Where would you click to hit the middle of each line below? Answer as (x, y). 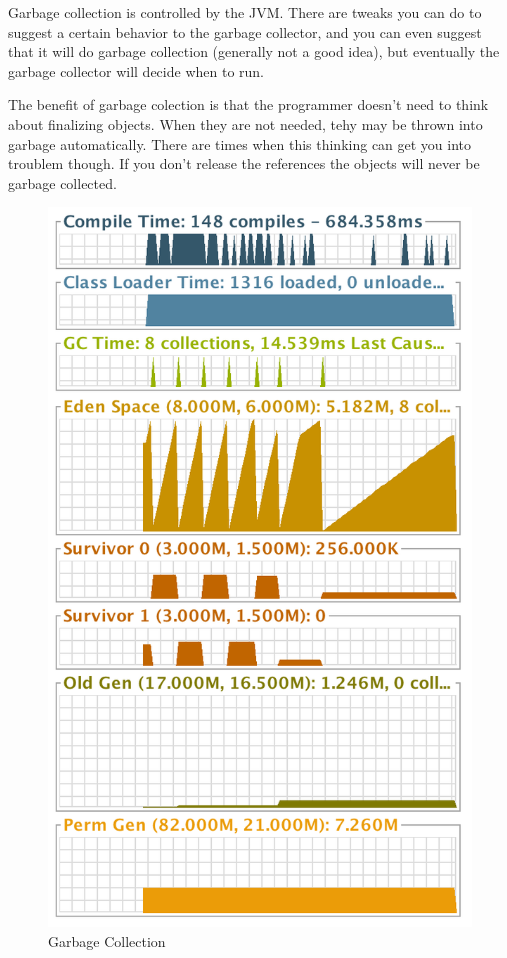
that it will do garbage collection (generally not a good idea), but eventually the (254, 51)
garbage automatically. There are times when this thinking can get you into (240, 143)
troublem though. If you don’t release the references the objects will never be (244, 163)
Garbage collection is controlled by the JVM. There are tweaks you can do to (245, 12)
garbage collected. (62, 182)
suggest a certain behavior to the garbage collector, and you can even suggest (245, 31)
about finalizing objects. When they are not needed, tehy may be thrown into (245, 123)
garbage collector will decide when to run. (136, 70)
